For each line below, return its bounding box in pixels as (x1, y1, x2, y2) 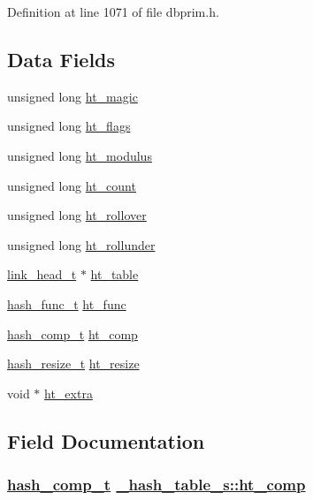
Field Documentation (7, 427, 205, 454)
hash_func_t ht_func (7, 294, 126, 313)
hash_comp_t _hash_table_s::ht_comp (7, 473, 306, 496)
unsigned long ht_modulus (7, 146, 152, 164)
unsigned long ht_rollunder (7, 235, 156, 254)
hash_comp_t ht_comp (7, 324, 138, 343)
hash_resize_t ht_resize (7, 354, 140, 373)
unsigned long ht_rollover (7, 206, 147, 224)
